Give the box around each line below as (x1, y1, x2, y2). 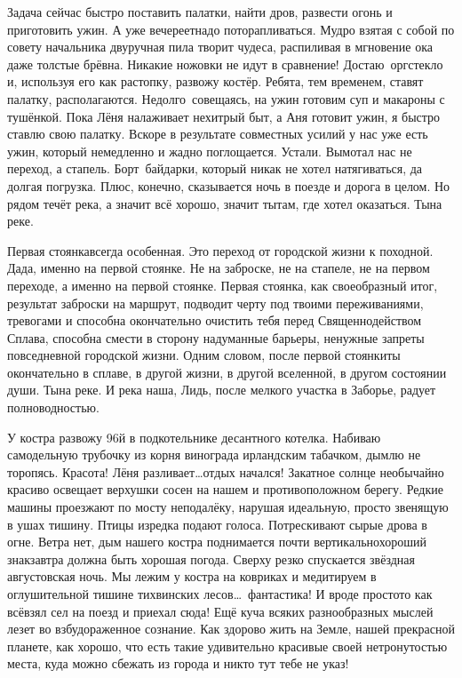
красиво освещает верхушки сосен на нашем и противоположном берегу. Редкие (7, 480, 443, 499)
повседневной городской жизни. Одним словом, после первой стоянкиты (7, 346, 401, 364)
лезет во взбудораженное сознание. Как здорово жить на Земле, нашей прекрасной (7, 619, 455, 638)
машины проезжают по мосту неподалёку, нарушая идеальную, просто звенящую (7, 498, 449, 516)
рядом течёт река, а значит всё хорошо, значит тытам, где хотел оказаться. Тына (7, 194, 442, 212)
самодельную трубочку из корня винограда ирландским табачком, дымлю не (7, 445, 421, 464)
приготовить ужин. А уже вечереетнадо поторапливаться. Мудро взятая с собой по (7, 20, 455, 38)
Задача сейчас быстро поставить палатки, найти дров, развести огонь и (7, 3, 393, 20)
